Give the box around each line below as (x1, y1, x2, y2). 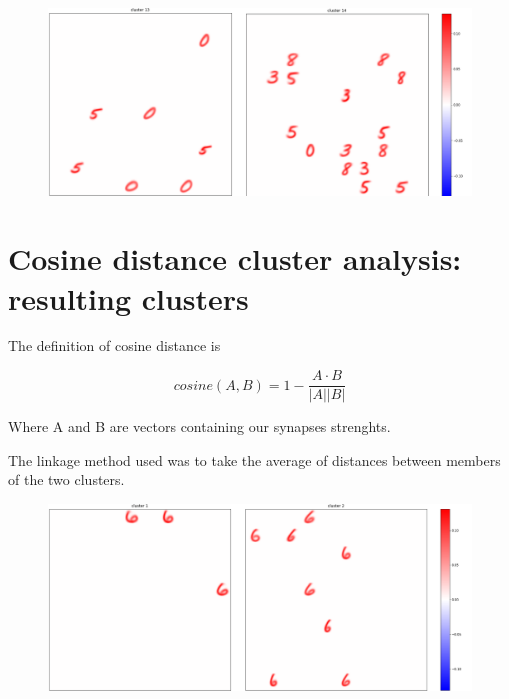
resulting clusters (8, 277, 249, 318)
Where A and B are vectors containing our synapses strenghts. (8, 416, 391, 437)
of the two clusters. (8, 469, 125, 490)
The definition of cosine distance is (8, 335, 221, 356)
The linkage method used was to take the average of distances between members (8, 449, 501, 470)
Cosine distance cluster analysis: (8, 238, 462, 279)
